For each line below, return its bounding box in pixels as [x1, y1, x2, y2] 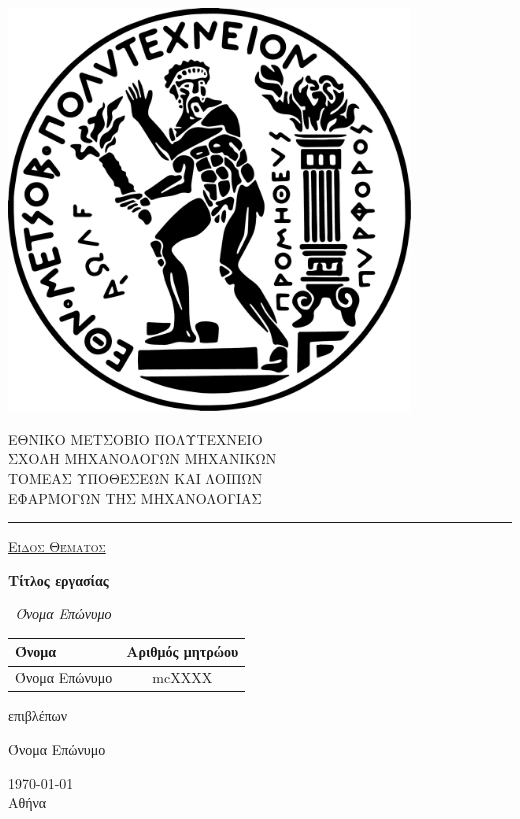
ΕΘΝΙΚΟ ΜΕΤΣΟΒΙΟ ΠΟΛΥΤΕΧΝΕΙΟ [8, 428, 263, 449]
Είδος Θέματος [8, 536, 106, 557]
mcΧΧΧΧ [152, 667, 213, 688]
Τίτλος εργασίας [8, 569, 109, 590]
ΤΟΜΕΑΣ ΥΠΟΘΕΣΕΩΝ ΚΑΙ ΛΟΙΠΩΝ [8, 467, 263, 488]
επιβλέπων [8, 705, 68, 726]
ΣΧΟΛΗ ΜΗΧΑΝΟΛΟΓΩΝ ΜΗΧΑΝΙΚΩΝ [8, 448, 277, 469]
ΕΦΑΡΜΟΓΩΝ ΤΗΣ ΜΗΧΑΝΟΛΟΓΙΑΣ [8, 487, 262, 508]
